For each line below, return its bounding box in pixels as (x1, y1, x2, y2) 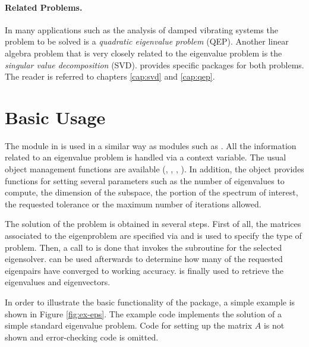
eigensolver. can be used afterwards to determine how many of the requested (5, 253, 283, 265)
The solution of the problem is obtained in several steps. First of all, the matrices (5, 217, 301, 230)
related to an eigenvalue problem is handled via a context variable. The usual (5, 151, 286, 163)
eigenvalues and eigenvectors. (5, 276, 111, 288)
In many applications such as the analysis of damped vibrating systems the (5, 23, 278, 36)
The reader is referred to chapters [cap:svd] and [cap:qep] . (5, 70, 215, 83)
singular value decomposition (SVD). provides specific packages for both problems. (5, 58, 304, 71)
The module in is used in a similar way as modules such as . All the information (5, 139, 297, 152)
